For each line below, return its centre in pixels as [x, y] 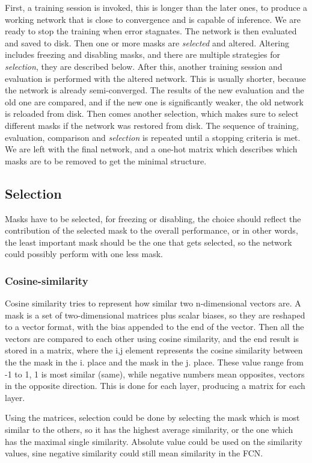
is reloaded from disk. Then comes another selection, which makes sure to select [152, 113]
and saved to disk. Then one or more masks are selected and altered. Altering [147, 42]
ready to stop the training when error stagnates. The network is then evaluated [151, 31]
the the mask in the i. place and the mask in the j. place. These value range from [154, 362]
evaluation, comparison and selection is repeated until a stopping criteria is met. [153, 137]
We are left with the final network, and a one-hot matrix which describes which [151, 149]
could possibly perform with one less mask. [84, 254]
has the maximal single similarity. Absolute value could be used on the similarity [154, 441]
